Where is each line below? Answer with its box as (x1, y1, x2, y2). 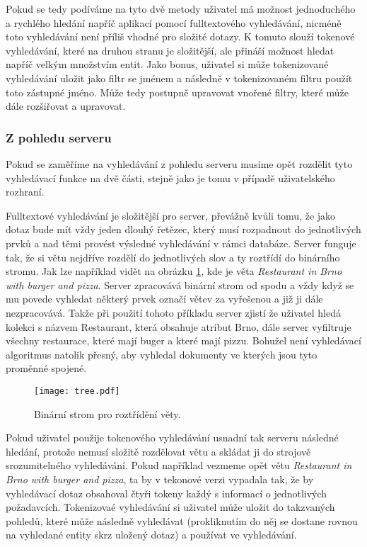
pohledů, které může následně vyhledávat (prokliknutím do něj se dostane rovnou (6, 513, 358, 528)
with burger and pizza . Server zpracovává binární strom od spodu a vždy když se (6, 277, 354, 292)
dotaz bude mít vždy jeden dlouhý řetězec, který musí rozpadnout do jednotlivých (6, 222, 361, 237)
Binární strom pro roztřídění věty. (34, 406, 181, 421)
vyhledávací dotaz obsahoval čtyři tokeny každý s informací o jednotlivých (6, 485, 327, 500)
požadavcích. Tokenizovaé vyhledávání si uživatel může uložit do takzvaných (6, 500, 335, 514)
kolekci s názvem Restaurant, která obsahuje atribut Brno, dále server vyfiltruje (6, 319, 351, 334)
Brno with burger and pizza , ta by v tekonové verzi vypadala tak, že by (6, 471, 314, 486)
